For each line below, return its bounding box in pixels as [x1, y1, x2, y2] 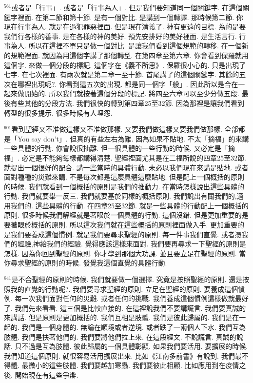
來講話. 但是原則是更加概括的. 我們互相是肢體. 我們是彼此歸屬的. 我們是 [4, 312, 233, 323]
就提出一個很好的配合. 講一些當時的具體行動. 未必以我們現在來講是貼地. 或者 [4, 162, 249, 172]
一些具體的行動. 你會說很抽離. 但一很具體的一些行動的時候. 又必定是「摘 [4, 143, 235, 153]
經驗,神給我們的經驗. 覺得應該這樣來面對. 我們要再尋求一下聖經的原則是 [17, 239, 246, 249]
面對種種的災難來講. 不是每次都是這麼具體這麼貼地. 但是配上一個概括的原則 [4, 172, 245, 182]
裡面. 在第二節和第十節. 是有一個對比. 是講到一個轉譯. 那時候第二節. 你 [17, 12, 243, 22]
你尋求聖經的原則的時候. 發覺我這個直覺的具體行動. [4, 258, 167, 268]
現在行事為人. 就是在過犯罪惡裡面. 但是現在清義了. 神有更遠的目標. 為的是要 [4, 21, 246, 32]
